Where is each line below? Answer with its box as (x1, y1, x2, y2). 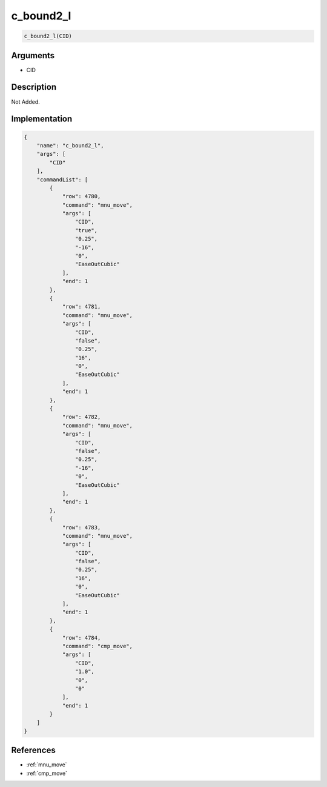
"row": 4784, (62, 634, 101, 641)
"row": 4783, (62, 524, 101, 531)
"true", (74, 227, 98, 233)
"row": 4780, (62, 193, 101, 200)
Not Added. (11, 98, 41, 105)
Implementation (11, 114, 73, 124)
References (11, 745, 56, 755)
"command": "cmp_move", (62, 643, 133, 649)
